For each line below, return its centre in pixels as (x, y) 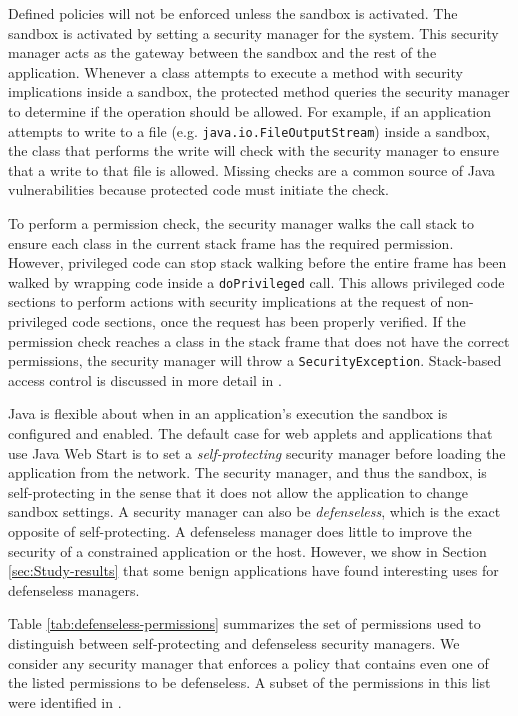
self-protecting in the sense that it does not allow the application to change (238, 491)
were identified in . (65, 701)
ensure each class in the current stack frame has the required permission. (231, 242)
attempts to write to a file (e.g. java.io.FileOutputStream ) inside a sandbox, (249, 130)
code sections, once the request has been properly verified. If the (269, 321)
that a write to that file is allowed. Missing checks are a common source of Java (252, 169)
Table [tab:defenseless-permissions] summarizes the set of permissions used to (244, 623)
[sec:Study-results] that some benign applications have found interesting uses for (253, 570)
